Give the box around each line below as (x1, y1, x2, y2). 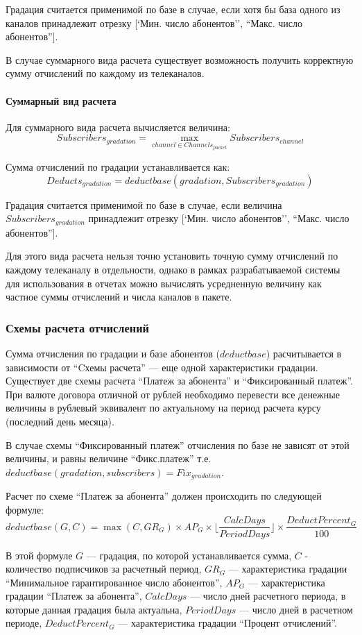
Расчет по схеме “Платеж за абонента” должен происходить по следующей (6, 489, 322, 503)
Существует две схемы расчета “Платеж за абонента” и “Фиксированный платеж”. (6, 373, 354, 388)
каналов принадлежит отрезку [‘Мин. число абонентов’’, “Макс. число (6, 15, 302, 30)
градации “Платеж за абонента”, (6, 589, 142, 603)
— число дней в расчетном (239, 602, 353, 616)
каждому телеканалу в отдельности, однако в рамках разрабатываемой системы (6, 262, 341, 277)
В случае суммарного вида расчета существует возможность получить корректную (6, 52, 354, 67)
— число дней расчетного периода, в (190, 589, 346, 603)
